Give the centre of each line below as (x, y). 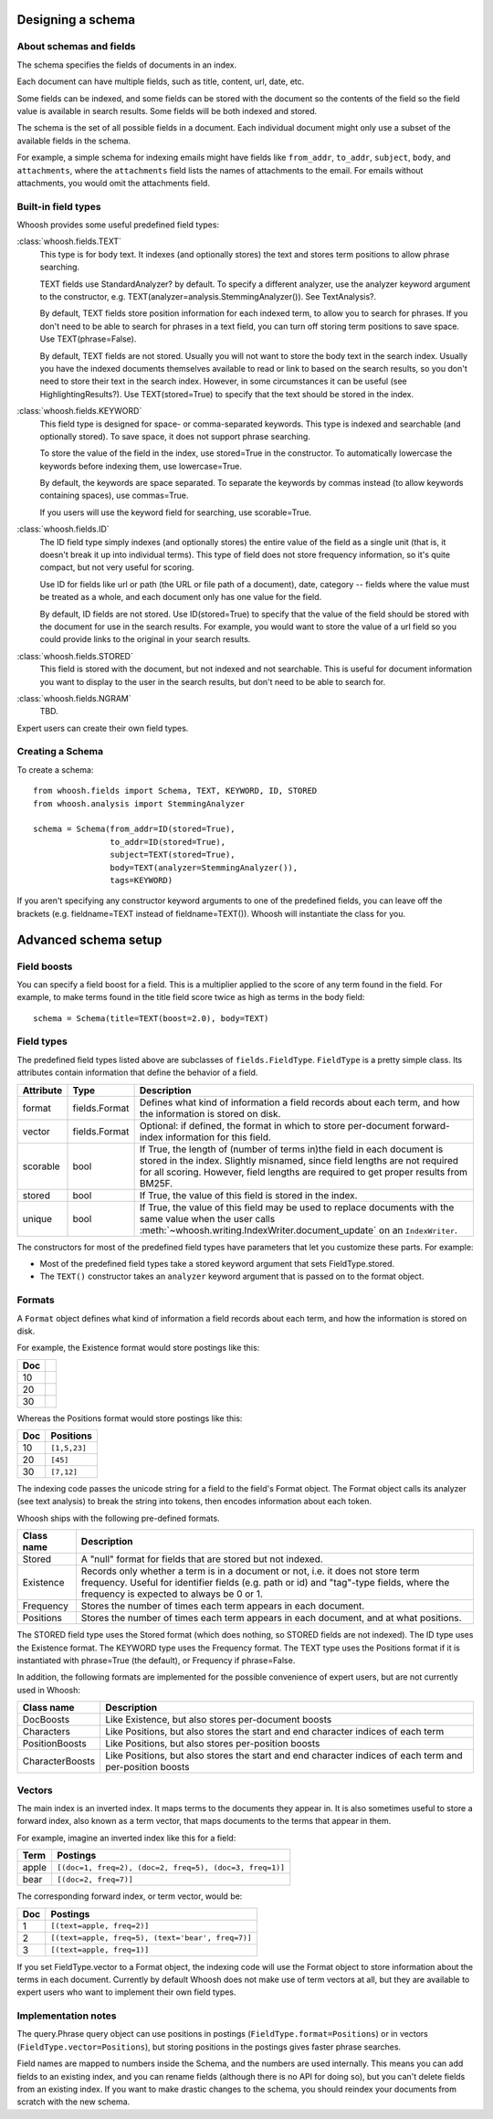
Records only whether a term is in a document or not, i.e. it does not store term (250, 1571)
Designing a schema (76, 20)
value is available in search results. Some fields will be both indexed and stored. (167, 111)
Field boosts (45, 966)
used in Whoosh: (49, 1690)
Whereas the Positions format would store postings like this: (130, 1418)
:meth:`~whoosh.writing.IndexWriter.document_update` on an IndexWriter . (299, 1230)
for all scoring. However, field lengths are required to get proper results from (304, 1172)
